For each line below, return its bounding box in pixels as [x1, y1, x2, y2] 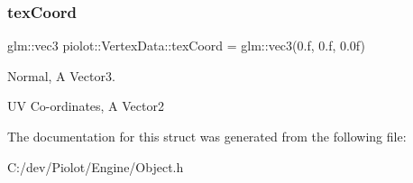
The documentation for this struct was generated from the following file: [7, 127, 407, 145]
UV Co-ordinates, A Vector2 [7, 96, 164, 115]
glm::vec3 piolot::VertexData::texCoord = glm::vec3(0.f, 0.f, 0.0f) [7, 36, 365, 55]
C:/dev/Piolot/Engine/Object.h [7, 157, 184, 176]
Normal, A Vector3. [7, 66, 115, 85]
